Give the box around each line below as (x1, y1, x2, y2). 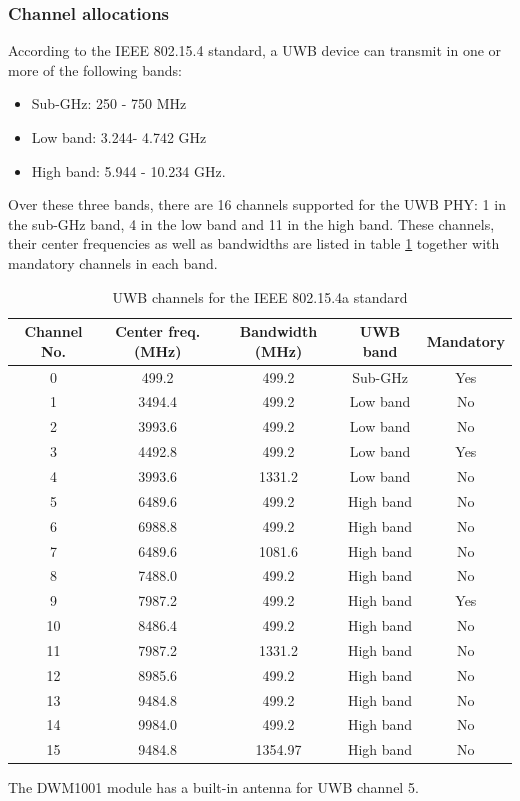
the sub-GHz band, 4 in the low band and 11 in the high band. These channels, (8, 213, 495, 234)
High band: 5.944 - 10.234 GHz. (31, 160, 226, 181)
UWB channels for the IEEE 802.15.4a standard (112, 286, 408, 307)
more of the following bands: (8, 59, 182, 80)
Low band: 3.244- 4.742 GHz (31, 127, 207, 147)
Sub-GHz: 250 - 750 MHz (31, 93, 187, 114)
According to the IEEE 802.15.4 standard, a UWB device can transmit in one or (8, 40, 502, 61)
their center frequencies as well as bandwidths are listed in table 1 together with (8, 233, 500, 254)
